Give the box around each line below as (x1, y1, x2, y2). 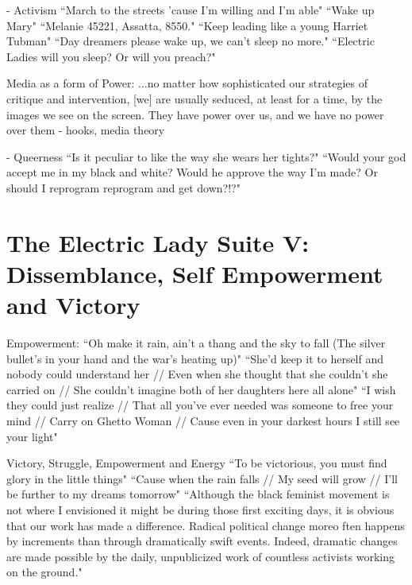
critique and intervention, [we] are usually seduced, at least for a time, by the (6, 90, 383, 107)
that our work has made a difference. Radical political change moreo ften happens (6, 517, 405, 533)
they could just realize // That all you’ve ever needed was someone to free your (6, 397, 394, 413)
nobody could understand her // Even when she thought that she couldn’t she (6, 366, 388, 382)
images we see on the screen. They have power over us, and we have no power (6, 106, 384, 122)
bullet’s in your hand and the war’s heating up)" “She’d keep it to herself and (6, 350, 384, 366)
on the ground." (6, 564, 83, 580)
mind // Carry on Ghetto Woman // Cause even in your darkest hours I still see (6, 413, 400, 428)
